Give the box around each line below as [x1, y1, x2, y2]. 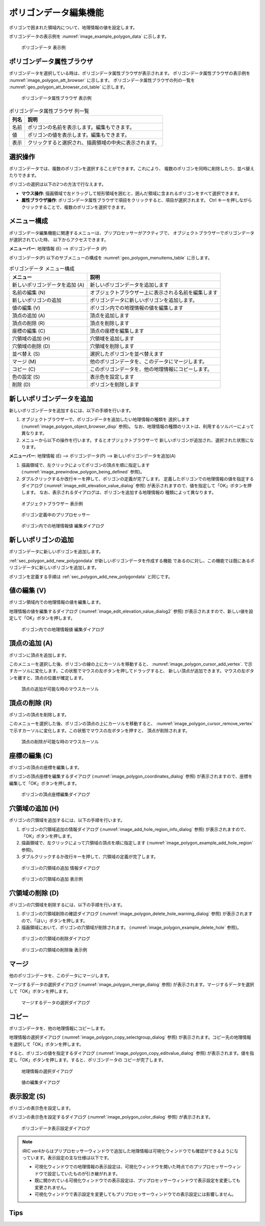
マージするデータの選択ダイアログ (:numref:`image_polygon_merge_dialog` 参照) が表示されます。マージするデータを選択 [9, 982, 255, 988]
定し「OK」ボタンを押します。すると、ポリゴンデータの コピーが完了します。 [9, 1057, 166, 1063]
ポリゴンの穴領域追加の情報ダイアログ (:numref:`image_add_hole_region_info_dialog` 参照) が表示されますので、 [21, 826, 249, 832]
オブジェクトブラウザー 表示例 [21, 500, 83, 506]
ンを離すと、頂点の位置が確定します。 [9, 675, 86, 680]
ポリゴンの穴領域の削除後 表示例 [21, 947, 87, 953]
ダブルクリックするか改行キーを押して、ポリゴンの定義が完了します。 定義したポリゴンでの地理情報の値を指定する [21, 476, 254, 482]
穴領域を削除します [90, 343, 134, 350]
